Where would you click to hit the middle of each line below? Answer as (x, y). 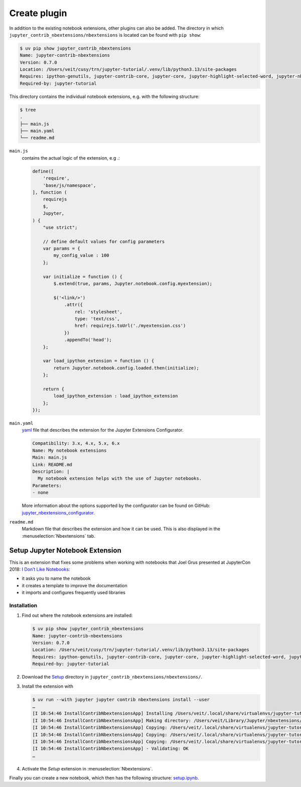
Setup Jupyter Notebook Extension (65, 550)
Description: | (51, 471)
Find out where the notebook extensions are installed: (77, 615)
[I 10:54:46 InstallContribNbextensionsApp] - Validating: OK (110, 749)
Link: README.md (52, 465)
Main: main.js (50, 457)
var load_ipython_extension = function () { (99, 361)
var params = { (61, 249)
